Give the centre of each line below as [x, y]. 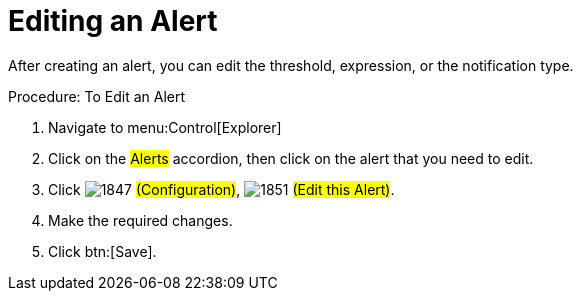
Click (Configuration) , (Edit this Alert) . [221, 189]
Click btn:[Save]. [102, 251]
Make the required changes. [140, 220]
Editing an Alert [113, 21]
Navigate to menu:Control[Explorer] [165, 127]
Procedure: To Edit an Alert [97, 96]
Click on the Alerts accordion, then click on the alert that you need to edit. [291, 158]
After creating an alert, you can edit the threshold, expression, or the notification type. [291, 65]
